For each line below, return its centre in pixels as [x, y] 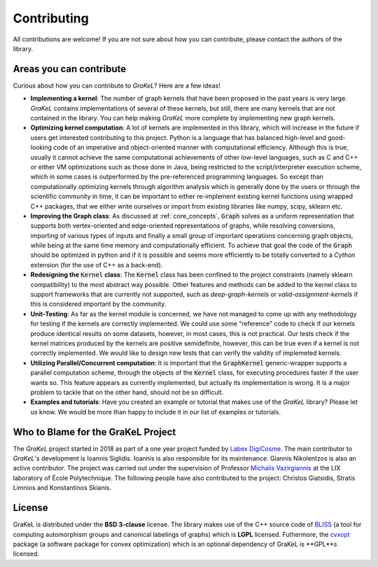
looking [41, 148]
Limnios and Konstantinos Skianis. [62, 488]
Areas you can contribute [69, 69]
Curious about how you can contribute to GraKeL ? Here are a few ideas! [117, 85]
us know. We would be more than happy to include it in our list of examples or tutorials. [156, 412]
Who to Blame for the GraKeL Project [94, 432]
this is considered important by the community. [98, 304]
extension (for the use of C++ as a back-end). [97, 265]
